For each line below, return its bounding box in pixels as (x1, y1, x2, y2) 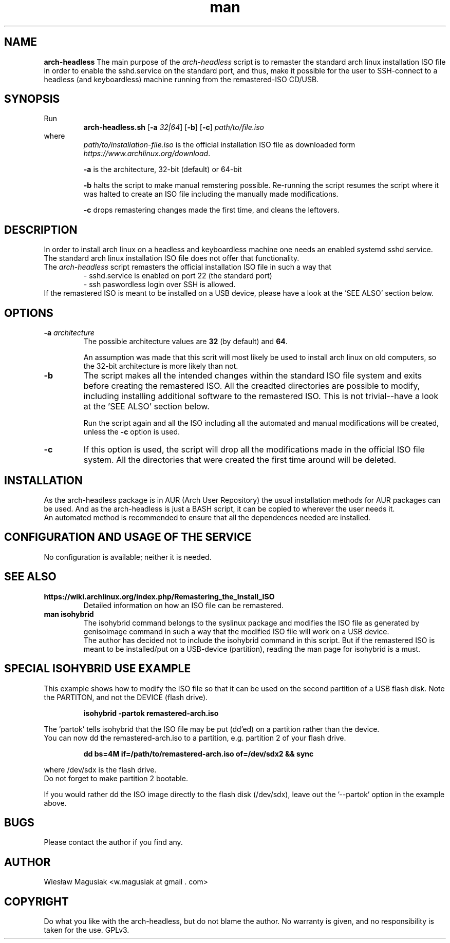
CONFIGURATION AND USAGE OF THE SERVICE (4, 531, 252, 544)
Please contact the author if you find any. (44, 838, 183, 847)
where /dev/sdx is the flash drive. (44, 765, 157, 774)
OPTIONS (4, 306, 53, 319)
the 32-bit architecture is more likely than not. (83, 362, 238, 371)
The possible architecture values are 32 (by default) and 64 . (83, 337, 288, 346)
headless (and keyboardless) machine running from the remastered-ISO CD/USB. (44, 74, 319, 84)
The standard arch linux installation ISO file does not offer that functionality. (44, 254, 299, 263)
